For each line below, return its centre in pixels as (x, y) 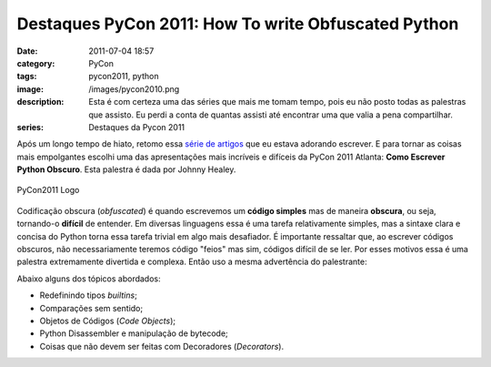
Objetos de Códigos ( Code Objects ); (108, 321)
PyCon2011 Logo (48, 190)
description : (40, 102)
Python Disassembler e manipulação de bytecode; (134, 333)
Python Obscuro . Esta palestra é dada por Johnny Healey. (126, 169)
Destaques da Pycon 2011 (137, 127)
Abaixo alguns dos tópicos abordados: (89, 279)
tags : (27, 76)
